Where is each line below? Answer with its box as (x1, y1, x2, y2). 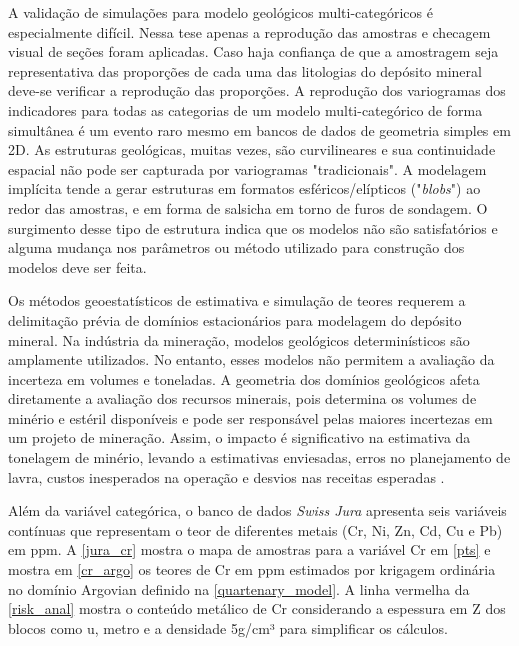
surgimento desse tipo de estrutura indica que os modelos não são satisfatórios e (8, 217, 498, 238)
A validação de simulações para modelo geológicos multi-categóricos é (8, 2, 433, 22)
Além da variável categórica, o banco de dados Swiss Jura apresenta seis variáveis (8, 500, 507, 521)
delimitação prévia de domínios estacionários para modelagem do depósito (8, 309, 462, 330)
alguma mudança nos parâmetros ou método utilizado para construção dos (8, 237, 465, 258)
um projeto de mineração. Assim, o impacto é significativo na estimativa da (8, 427, 471, 448)
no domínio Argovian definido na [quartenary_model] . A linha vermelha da (8, 578, 470, 599)
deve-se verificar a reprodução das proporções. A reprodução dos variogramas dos (8, 80, 506, 101)
